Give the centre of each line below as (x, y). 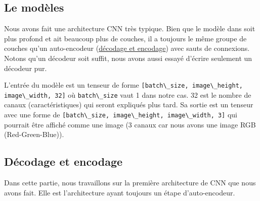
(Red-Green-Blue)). (34, 134)
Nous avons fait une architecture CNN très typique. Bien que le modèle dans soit (130, 28)
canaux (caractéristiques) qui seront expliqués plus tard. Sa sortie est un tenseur (129, 105)
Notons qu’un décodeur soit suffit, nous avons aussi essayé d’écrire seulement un (128, 58)
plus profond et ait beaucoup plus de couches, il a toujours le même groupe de (125, 38)
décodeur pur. (26, 68)
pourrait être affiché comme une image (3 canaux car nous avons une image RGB (130, 124)
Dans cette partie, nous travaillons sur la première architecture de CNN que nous (130, 183)
